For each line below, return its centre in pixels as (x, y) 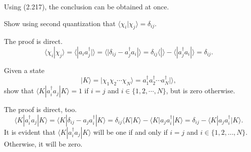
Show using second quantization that (60, 23)
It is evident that (30, 132)
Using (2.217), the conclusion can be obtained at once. (87, 6)
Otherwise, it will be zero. (43, 143)
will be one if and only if (130, 132)
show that (19, 91)
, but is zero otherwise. (201, 91)
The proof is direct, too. (40, 109)
